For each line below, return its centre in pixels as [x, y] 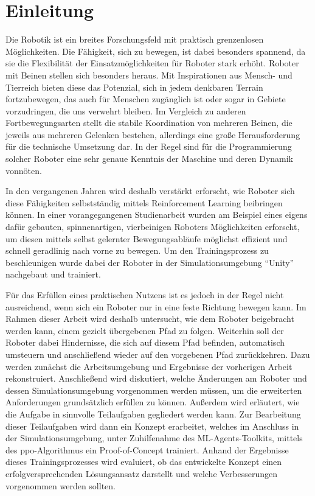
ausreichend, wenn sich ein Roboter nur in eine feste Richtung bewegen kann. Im [156, 306]
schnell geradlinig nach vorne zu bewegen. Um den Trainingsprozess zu [137, 250]
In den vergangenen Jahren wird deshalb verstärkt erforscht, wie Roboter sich [150, 191]
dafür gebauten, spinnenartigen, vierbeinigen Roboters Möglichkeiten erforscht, [153, 227]
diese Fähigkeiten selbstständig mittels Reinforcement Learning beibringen [144, 202]
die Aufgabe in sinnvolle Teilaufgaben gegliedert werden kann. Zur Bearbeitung [153, 414]
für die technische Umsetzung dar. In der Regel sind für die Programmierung [149, 146]
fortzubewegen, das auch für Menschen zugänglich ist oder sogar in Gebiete [146, 99]
